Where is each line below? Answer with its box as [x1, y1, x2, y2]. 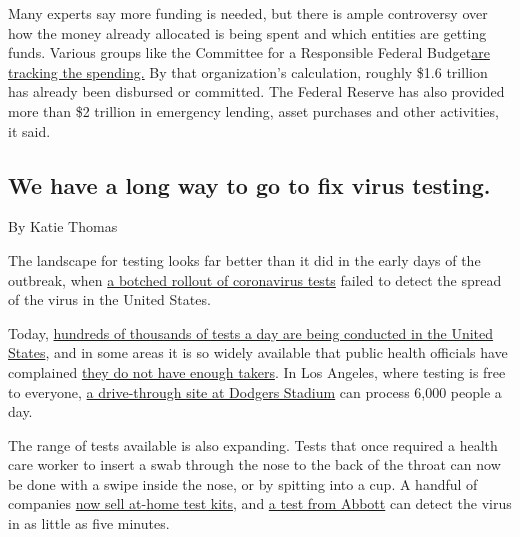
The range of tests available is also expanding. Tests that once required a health [8, 434, 498, 455]
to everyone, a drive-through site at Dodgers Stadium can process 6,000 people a [8, 381, 502, 402]
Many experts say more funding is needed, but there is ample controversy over [8, 3, 488, 23]
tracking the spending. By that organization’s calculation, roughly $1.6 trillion [8, 61, 488, 82]
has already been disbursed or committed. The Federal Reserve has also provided [8, 81, 505, 102]
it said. [8, 120, 51, 141]
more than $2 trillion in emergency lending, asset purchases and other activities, [8, 100, 499, 121]
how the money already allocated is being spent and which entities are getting [8, 22, 487, 43]
